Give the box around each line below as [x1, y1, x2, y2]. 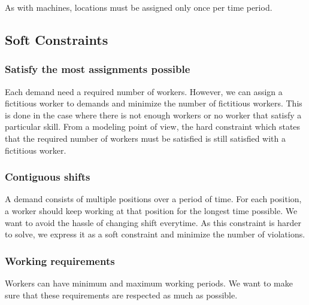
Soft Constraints [5, 30, 108, 48]
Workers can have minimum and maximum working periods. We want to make [5, 276, 293, 289]
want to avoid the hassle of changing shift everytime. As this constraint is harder [5, 216, 301, 228]
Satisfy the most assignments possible [5, 62, 190, 77]
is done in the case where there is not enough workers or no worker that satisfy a [5, 108, 302, 121]
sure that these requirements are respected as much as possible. [5, 288, 238, 301]
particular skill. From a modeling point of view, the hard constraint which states [5, 120, 301, 133]
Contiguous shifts [5, 169, 90, 184]
